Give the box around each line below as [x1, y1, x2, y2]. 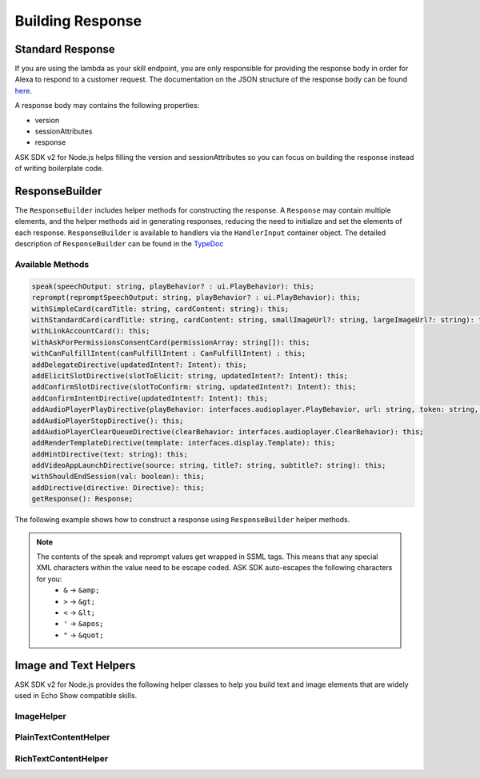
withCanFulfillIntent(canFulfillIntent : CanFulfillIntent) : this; [31, 349, 306, 358]
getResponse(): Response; [31, 494, 134, 504]
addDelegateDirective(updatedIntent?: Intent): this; [31, 360, 247, 369]
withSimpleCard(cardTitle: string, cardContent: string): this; [31, 304, 290, 313]
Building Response [14, 12, 142, 30]
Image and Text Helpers [14, 658, 136, 672]
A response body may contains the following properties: [14, 101, 200, 110]
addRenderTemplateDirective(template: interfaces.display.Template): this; [31, 438, 336, 448]
